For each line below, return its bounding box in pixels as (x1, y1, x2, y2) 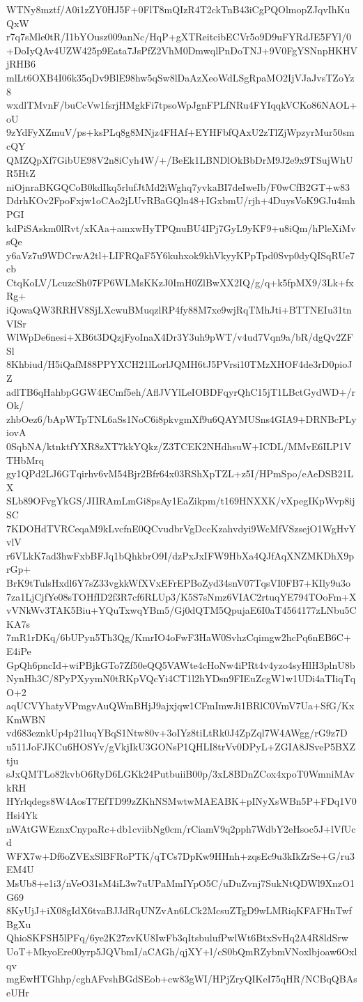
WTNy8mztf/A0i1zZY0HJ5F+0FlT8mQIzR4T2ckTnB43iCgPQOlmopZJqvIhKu (6, 2, 350, 16)
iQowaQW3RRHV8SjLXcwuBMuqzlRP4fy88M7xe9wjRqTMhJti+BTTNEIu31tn (6, 302, 352, 317)
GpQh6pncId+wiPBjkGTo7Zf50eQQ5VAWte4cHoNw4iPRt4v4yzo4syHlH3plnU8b (6, 657, 355, 672)
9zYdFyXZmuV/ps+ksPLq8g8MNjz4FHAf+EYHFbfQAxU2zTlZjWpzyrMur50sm (6, 125, 355, 139)
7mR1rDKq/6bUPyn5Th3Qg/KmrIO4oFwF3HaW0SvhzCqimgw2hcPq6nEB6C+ (6, 630, 351, 645)
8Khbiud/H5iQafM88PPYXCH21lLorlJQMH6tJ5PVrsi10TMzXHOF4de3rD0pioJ (6, 357, 353, 371)
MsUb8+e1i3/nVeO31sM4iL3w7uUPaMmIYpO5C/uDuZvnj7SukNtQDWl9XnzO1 (6, 876, 355, 890)
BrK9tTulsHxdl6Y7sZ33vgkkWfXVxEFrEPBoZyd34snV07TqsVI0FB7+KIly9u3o (6, 575, 350, 589)
